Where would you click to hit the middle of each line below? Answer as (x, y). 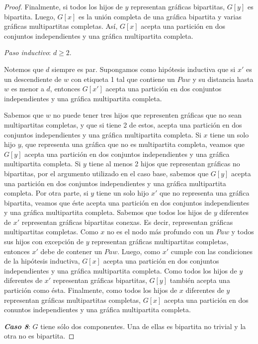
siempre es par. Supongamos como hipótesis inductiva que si (144, 69)
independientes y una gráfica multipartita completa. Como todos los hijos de (121, 270)
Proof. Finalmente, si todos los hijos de (63, 6)
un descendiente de (33, 79)
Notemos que (24, 69)
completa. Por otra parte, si (46, 193)
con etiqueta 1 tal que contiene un (123, 79)
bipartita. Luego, (30, 16)
